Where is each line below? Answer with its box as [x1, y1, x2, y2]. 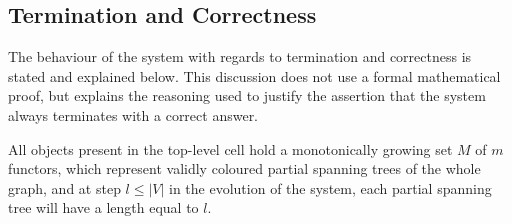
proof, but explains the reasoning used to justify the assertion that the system [8, 85, 486, 106]
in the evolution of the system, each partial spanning [169, 177, 492, 198]
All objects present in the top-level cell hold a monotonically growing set [8, 138, 453, 159]
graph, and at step [8, 177, 121, 198]
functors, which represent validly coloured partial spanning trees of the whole [8, 158, 481, 179]
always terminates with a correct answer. [8, 104, 259, 125]
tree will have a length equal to [8, 197, 199, 218]
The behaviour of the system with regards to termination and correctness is [8, 46, 472, 67]
